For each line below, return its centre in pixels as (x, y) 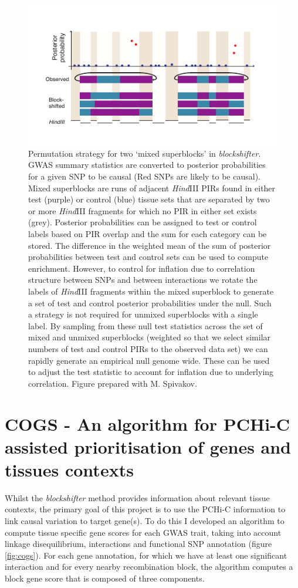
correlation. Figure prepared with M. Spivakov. (113, 383)
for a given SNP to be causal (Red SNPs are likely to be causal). (144, 176)
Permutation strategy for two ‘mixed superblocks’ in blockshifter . (145, 153)
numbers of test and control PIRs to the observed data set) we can (148, 348)
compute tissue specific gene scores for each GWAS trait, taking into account (143, 532)
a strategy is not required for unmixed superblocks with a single (143, 314)
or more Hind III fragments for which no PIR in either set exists (143, 210)
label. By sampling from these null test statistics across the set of (145, 325)
